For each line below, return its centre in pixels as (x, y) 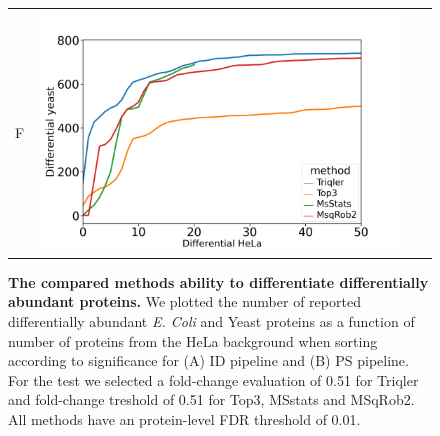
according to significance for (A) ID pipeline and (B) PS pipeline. (208, 360)
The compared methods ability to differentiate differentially (218, 281)
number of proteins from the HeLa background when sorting (193, 340)
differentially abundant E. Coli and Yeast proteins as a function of (211, 321)
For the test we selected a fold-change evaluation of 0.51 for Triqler (213, 379)
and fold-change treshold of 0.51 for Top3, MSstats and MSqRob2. (211, 399)
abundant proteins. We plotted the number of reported (184, 301)
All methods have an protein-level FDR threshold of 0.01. (184, 418)
